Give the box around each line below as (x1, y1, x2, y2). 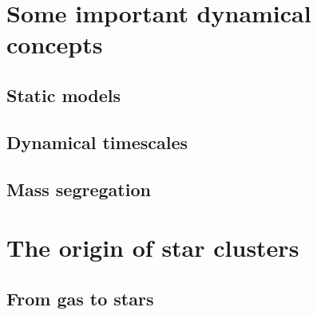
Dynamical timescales (6, 129, 188, 154)
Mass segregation (6, 176, 151, 201)
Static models (6, 82, 121, 107)
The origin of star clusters (6, 231, 299, 264)
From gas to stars (6, 285, 154, 310)
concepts (6, 28, 103, 61)
